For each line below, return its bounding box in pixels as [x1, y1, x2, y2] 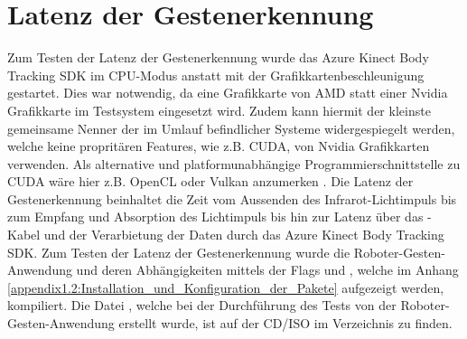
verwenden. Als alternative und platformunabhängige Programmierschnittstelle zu [7, 154, 461, 173]
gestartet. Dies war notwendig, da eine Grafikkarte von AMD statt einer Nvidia [7, 83, 448, 102]
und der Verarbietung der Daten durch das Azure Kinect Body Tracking [43, 225, 444, 244]
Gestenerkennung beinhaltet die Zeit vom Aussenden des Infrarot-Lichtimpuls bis [7, 189, 457, 208]
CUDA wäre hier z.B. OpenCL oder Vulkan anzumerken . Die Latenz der [7, 172, 414, 191]
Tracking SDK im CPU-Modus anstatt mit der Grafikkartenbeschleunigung [7, 65, 425, 84]
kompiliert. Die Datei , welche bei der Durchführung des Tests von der [7, 296, 397, 315]
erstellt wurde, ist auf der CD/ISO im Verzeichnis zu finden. [118, 314, 453, 333]
